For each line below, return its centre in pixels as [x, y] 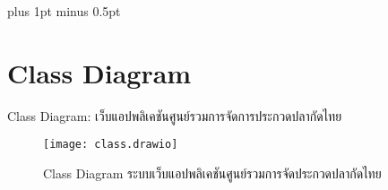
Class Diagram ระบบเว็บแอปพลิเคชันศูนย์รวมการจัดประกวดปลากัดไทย [212, 173]
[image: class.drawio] [111, 145]
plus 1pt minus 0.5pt [64, 11]
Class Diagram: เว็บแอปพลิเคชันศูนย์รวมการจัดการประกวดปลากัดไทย [175, 115]
